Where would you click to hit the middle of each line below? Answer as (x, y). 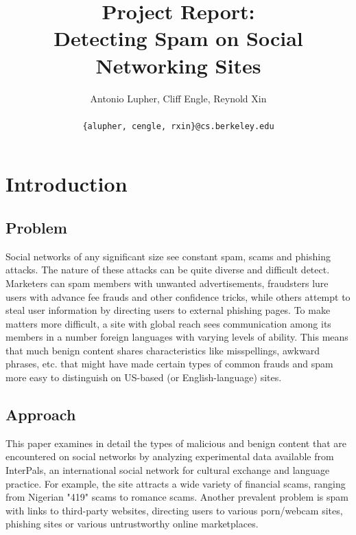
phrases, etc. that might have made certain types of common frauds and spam (169, 364)
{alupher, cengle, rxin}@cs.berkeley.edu (178, 126)
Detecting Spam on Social (178, 38)
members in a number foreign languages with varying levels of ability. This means (177, 337)
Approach (41, 414)
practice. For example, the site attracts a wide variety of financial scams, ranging (176, 483)
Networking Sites (178, 65)
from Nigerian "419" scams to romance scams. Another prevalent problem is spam (177, 497)
